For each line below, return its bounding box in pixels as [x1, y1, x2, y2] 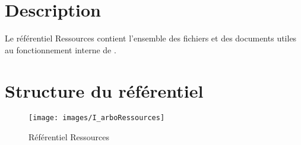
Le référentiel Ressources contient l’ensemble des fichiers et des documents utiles [5, 32, 297, 44]
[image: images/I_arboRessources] [28, 114, 165, 123]
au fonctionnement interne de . [5, 43, 116, 56]
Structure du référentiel [5, 78, 204, 102]
